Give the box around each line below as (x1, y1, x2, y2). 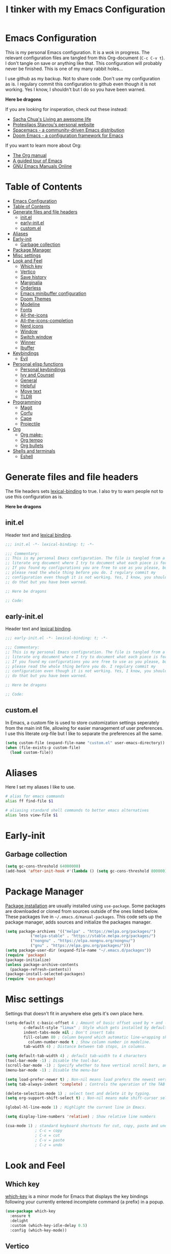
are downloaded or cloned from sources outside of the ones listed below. (5, 908, 159, 914)
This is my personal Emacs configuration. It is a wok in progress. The (5, 49, 150, 55)
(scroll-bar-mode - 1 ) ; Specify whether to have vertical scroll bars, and (5, 1063, 169, 1068)
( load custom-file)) (10, 750, 53, 755)
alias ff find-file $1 (5, 799, 53, 804)
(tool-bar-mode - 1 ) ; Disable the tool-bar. (5, 1058, 101, 1063)
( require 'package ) (5, 952, 47, 957)
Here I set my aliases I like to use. (5, 784, 75, 790)
